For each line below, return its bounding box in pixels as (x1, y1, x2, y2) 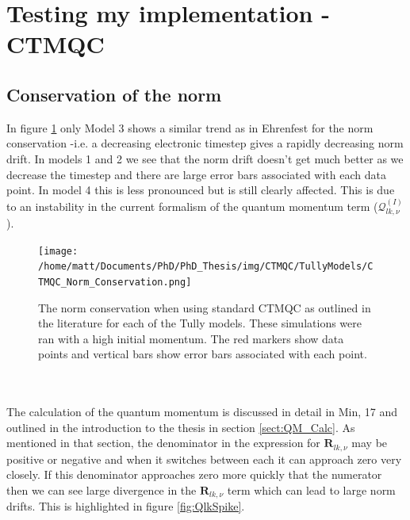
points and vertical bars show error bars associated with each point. (38, 346, 367, 362)
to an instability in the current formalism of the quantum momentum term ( (6, 197, 378, 214)
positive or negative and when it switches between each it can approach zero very (6, 450, 402, 467)
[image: (38, 245, 79, 257)
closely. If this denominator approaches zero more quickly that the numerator (6, 466, 382, 483)
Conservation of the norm (6, 82, 222, 106)
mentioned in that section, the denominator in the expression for (6, 434, 320, 451)
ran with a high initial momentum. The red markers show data (38, 330, 344, 346)
